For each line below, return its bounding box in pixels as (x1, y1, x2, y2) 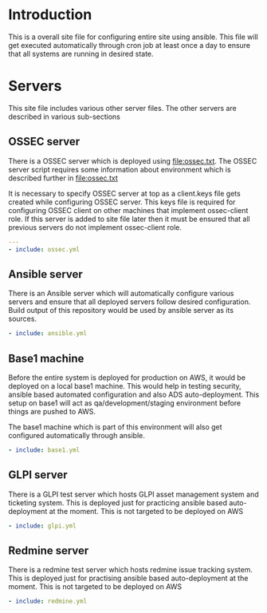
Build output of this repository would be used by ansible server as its (8, 306, 234, 315)
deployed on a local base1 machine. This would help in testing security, (8, 381, 241, 390)
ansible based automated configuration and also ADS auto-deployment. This (8, 390, 260, 399)
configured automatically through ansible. (8, 430, 145, 440)
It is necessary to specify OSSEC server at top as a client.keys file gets (8, 188, 241, 198)
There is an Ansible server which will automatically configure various (8, 289, 234, 299)
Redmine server (8, 544, 89, 557)
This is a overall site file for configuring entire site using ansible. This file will (8, 32, 259, 42)
